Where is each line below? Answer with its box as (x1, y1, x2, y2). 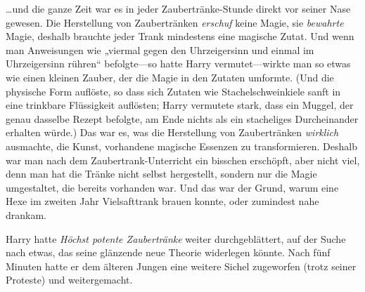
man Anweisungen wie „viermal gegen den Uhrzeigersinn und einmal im (6, 42, 314, 57)
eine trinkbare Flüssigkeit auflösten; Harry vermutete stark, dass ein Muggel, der (6, 98, 354, 112)
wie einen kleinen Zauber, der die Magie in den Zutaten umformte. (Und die (6, 69, 334, 84)
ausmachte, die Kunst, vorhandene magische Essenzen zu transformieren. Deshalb (6, 138, 358, 153)
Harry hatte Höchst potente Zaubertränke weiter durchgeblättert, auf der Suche (6, 231, 346, 246)
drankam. (6, 207, 47, 222)
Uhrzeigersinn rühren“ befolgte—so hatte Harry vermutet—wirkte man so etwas (6, 56, 351, 71)
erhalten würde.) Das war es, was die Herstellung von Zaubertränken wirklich (6, 125, 339, 140)
